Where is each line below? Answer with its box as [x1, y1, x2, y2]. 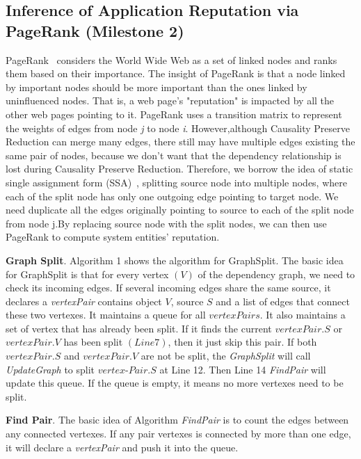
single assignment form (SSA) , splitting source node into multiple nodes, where [6, 175, 347, 189]
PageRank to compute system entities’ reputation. [6, 229, 220, 244]
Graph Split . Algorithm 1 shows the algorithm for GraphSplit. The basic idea [6, 252, 344, 267]
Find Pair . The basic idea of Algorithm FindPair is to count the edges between [6, 412, 349, 427]
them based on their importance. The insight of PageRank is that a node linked [6, 66, 346, 81]
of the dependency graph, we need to [198, 266, 355, 281]
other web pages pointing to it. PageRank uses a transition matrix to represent [6, 106, 342, 121]
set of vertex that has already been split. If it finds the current [6, 321, 272, 335]
